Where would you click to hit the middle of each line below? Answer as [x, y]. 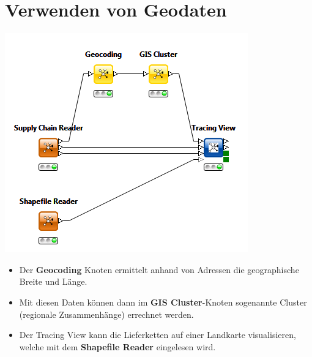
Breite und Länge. [53, 281]
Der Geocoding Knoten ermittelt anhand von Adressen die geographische [159, 269]
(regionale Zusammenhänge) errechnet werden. [106, 314]
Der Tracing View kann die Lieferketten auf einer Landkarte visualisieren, [158, 335]
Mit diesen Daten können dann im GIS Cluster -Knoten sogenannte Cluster [163, 302]
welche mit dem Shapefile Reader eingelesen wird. [117, 346]
